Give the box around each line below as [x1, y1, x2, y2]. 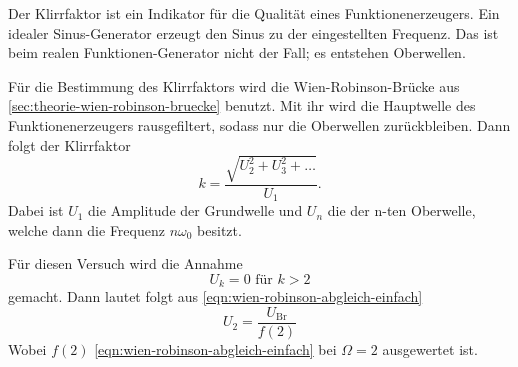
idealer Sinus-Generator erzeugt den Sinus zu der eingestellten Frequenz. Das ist [8, 22, 499, 43]
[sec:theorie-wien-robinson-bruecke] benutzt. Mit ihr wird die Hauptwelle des [8, 95, 476, 116]
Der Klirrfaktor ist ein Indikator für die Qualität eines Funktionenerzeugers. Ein [8, 3, 500, 23]
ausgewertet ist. [382, 339, 478, 360]
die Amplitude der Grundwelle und [88, 200, 303, 221]
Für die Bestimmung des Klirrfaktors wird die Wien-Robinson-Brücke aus [8, 75, 460, 96]
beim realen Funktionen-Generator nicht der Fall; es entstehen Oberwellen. [8, 42, 466, 63]
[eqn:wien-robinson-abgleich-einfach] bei [94, 339, 337, 360]
